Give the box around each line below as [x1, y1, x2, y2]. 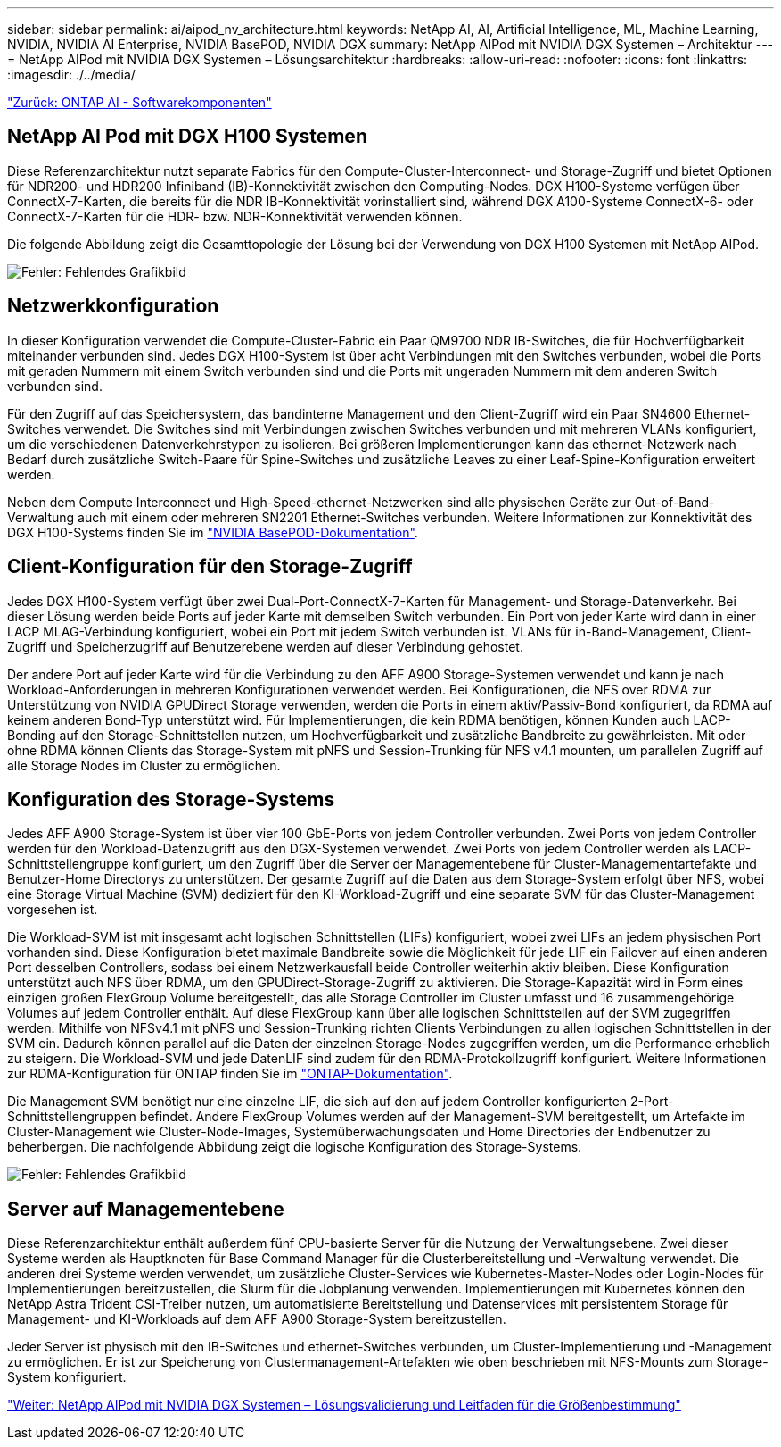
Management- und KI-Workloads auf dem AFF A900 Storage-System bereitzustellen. [7, 1311, 506, 1327]
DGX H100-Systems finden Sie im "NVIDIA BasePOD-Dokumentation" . [7, 524, 418, 540]
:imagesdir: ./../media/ [7, 67, 136, 82]
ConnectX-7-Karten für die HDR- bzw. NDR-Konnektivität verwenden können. [7, 208, 463, 224]
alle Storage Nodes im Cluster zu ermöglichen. [7, 757, 281, 773]
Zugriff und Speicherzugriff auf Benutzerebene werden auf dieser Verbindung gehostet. [7, 638, 523, 654]
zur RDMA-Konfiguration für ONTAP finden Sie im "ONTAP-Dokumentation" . [7, 1066, 453, 1082]
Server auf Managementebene [7, 1197, 284, 1220]
